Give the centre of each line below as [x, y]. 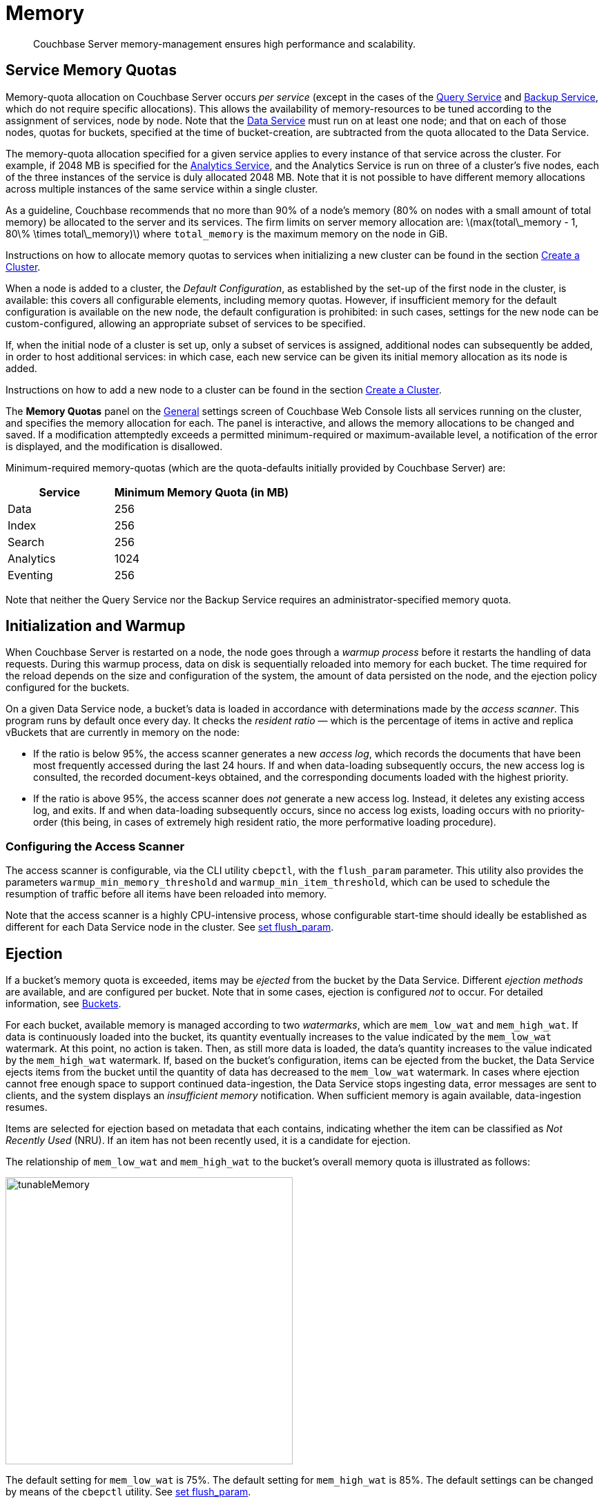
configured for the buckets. [68, 688]
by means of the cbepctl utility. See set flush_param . [128, 1492]
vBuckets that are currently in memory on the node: [123, 733]
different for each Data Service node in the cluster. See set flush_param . [170, 927]
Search [26, 542]
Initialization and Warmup [96, 626]
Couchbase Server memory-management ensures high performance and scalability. [225, 43]
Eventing [30, 575]
